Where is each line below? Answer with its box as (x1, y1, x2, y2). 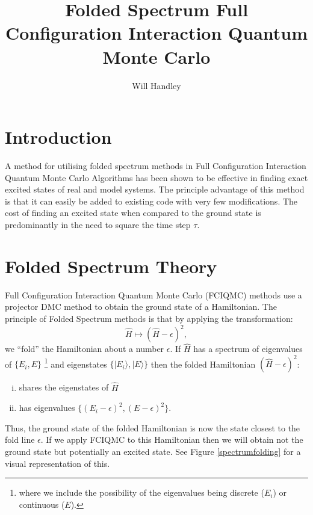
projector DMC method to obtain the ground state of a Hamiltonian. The (5, 300, 277, 313)
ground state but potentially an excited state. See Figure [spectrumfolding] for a (5, 445, 301, 457)
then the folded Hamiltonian (150, 357, 256, 370)
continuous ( (19, 498, 65, 510)
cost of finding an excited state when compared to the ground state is (5, 206, 261, 219)
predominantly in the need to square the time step (5, 218, 191, 230)
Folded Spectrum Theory (5, 253, 217, 278)
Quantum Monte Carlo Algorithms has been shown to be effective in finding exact (5, 171, 308, 183)
